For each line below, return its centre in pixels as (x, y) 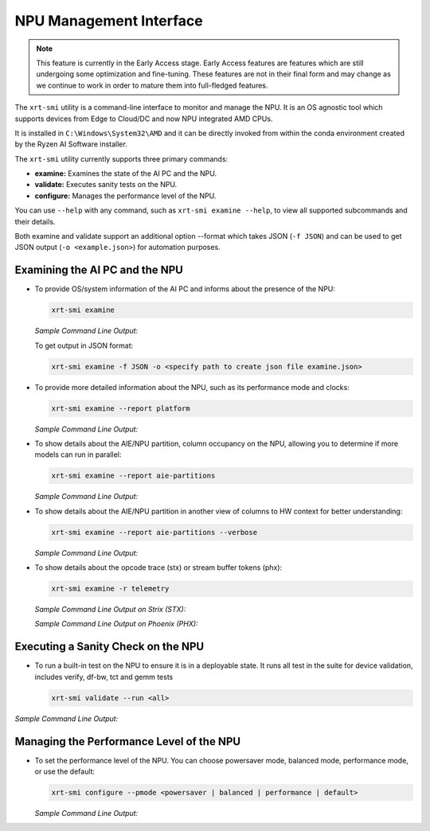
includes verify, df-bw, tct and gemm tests (104, 677)
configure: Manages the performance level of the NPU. (125, 196)
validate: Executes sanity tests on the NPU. (106, 185)
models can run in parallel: (78, 455)
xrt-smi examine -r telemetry (110, 589)
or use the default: (65, 771)
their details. (35, 221)
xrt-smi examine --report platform (121, 408)
